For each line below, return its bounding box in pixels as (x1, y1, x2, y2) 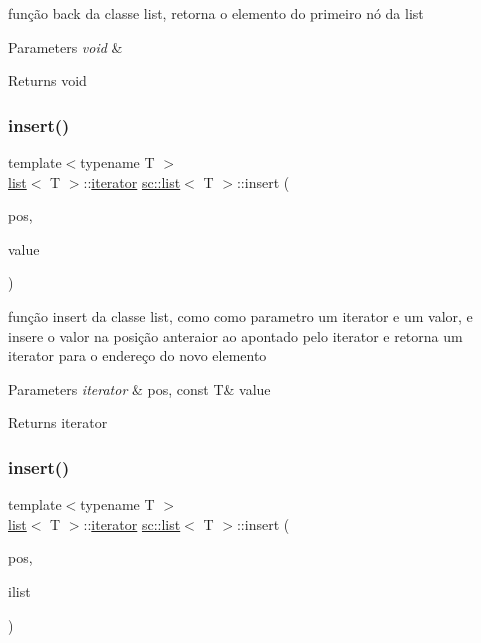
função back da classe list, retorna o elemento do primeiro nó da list (8, 3, 424, 23)
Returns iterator (8, 412, 108, 433)
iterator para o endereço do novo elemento (8, 345, 267, 366)
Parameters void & (8, 36, 123, 57)
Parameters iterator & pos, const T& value (8, 378, 271, 399)
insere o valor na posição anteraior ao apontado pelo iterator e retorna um (8, 325, 463, 346)
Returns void (8, 70, 87, 91)
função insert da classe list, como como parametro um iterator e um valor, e (8, 305, 473, 326)
